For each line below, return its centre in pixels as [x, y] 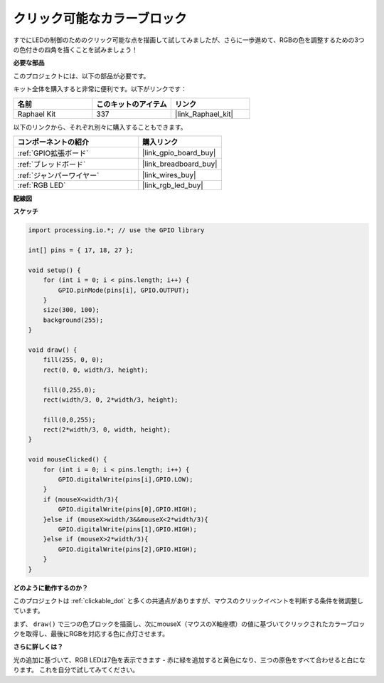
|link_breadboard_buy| [180, 164]
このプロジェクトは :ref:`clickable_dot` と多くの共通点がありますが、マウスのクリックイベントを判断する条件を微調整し [188, 600]
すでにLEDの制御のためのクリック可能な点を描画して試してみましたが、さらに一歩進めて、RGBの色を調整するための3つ [189, 40]
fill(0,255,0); [69, 390]
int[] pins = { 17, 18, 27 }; [81, 250]
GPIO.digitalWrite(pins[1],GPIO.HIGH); [127, 529]
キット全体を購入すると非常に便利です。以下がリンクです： [100, 89]
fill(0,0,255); [69, 419]
